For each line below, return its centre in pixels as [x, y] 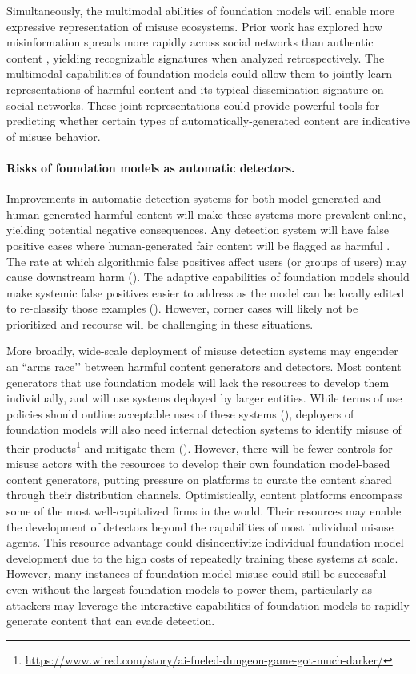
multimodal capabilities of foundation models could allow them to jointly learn [200, 73]
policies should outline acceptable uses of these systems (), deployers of [180, 413]
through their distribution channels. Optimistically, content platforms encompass [204, 495]
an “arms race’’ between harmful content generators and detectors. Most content [204, 367]
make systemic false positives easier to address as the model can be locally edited [206, 292]
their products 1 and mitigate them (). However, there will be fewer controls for [200, 447]
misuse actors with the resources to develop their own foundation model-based [198, 464]
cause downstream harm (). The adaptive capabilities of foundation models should [208, 277]
